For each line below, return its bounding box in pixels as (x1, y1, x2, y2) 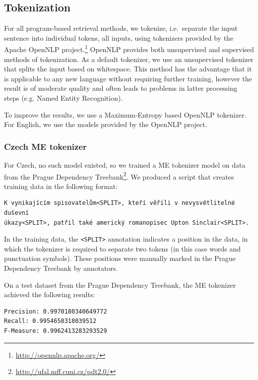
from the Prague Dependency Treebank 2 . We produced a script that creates (4, 170, 234, 182)
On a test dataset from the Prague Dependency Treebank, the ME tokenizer (4, 279, 236, 290)
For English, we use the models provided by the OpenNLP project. (4, 119, 207, 129)
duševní (4, 209, 29, 217)
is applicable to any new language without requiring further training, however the (4, 73, 252, 83)
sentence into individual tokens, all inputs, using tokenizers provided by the (4, 32, 234, 43)
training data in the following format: (4, 181, 118, 191)
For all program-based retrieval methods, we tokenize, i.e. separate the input (4, 23, 238, 33)
